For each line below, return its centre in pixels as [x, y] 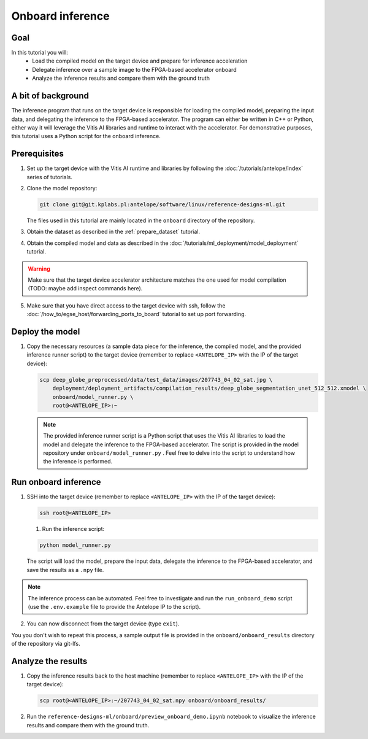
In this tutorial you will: [40, 53]
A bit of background [50, 96]
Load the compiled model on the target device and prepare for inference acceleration [140, 61]
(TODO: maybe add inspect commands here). [85, 288]
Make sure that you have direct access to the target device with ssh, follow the [126, 305]
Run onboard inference [56, 482]
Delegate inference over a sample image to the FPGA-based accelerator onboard [134, 69]
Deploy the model [46, 331]
